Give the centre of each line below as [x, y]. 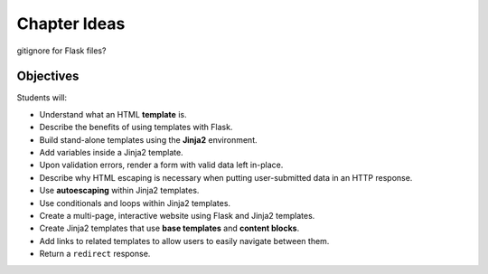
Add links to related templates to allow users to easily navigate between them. [184, 241]
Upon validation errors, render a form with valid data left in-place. [161, 165]
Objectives [48, 76]
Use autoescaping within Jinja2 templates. [119, 191]
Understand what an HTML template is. [113, 114]
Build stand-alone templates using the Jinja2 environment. [148, 139]
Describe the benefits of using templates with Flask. [136, 128]
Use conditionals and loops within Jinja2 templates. [135, 203]
